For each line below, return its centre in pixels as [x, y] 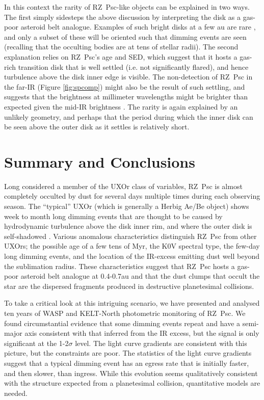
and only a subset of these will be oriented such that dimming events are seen [125, 36]
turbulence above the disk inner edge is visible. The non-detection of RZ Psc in [128, 77]
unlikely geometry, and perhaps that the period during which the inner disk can [129, 116]
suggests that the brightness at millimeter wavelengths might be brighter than [126, 97]
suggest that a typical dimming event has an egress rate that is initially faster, [127, 363]
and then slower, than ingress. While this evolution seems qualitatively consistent [131, 373]
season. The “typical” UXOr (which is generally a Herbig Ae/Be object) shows [127, 206]
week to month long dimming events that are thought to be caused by [113, 216]
